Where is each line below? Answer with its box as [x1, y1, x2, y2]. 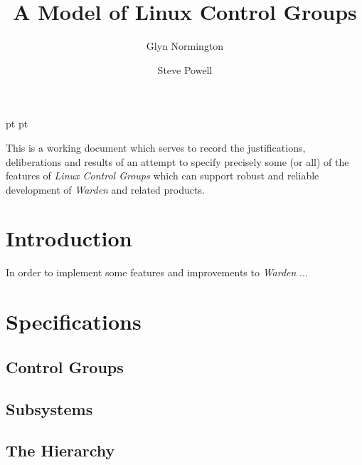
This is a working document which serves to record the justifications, [6, 140, 306, 155]
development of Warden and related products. [6, 182, 205, 197]
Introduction [6, 224, 132, 253]
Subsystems [6, 397, 93, 419]
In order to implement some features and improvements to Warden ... [6, 265, 308, 280]
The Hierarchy [6, 439, 115, 461]
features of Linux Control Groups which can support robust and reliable [6, 168, 319, 183]
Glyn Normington [146, 38, 224, 53]
